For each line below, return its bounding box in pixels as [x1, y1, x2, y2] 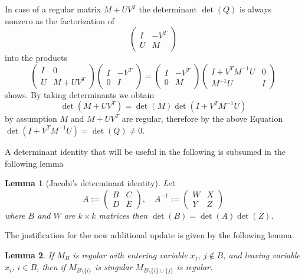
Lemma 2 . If [5, 248, 54, 261]
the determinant [139, 3, 197, 15]
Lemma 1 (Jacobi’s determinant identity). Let [5, 177, 175, 189]
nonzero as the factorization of [5, 14, 115, 27]
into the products [5, 51, 67, 64]
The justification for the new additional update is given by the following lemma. [5, 229, 294, 241]
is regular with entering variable [73, 248, 188, 261]
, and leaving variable [223, 248, 300, 261]
